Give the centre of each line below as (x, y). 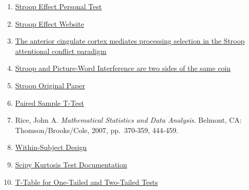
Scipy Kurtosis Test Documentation (71, 164)
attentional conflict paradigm (61, 51)
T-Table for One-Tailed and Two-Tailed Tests (87, 182)
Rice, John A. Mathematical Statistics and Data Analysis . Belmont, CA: (128, 120)
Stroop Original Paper (50, 85)
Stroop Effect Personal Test (58, 6)
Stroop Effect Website (49, 23)
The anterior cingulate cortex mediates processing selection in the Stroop (130, 41)
